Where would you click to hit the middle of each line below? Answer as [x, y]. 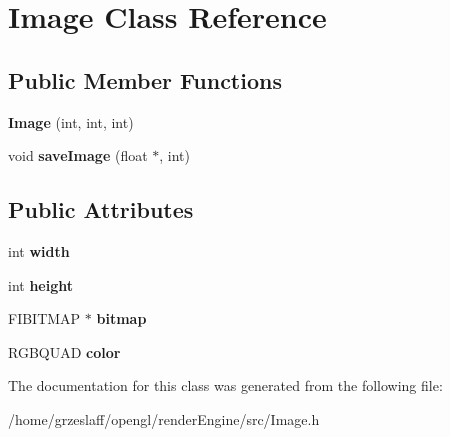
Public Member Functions [145, 79]
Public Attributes [101, 209]
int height [41, 284]
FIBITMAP [44, 318]
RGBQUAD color [64, 351]
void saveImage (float [78, 155]
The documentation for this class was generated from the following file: [225, 385]
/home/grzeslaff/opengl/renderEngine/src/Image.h [164, 418]
